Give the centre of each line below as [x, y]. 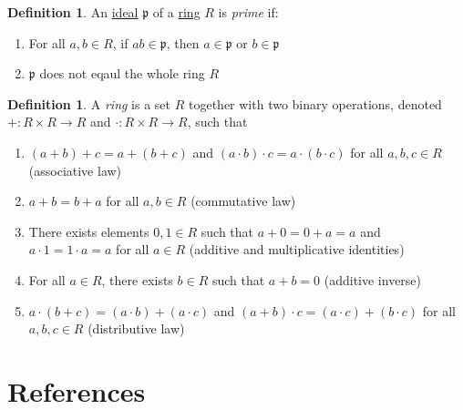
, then [183, 42]
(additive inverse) [373, 279]
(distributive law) [136, 328]
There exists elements [89, 231]
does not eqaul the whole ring [122, 73]
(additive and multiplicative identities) [297, 249]
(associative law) [75, 170]
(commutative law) [243, 201]
